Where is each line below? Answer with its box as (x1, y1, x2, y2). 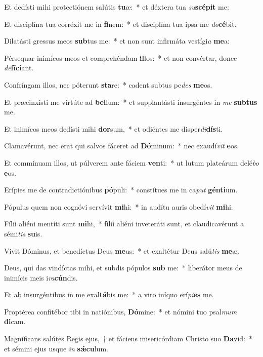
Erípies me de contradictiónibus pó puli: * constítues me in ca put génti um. (4, 184, 238, 195)
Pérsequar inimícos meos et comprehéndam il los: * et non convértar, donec (4, 52, 237, 63)
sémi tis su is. (4, 228, 42, 239)
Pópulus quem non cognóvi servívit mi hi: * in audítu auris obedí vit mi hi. (4, 201, 233, 212)
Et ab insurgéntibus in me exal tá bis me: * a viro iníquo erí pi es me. (4, 289, 214, 300)
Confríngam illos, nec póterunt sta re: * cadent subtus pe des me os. (4, 79, 212, 90)
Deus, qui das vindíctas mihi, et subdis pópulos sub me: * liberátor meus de (4, 262, 242, 273)
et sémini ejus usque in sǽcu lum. (4, 343, 108, 353)
